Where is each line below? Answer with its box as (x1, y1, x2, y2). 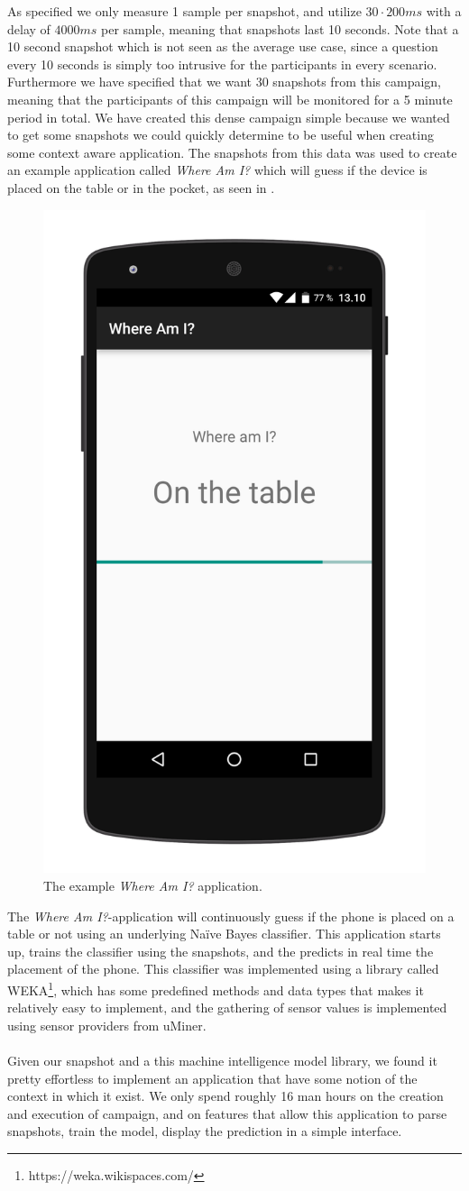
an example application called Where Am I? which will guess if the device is (7, 160, 428, 179)
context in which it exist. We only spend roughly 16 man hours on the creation (7, 1086, 444, 1105)
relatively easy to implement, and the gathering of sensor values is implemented (7, 998, 447, 1017)
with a (426, 2, 462, 20)
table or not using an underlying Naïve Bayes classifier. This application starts (7, 924, 441, 943)
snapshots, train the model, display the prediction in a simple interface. (7, 1122, 402, 1141)
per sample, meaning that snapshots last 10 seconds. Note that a (101, 19, 459, 38)
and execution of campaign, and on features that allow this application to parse (7, 1104, 447, 1122)
